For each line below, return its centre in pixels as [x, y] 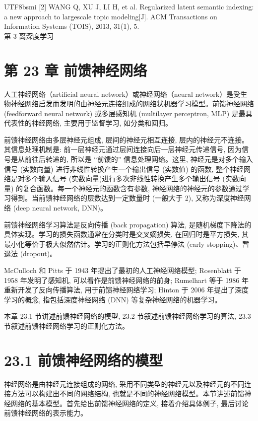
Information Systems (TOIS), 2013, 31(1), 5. [72, 26]
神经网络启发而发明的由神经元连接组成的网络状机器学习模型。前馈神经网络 [132, 104]
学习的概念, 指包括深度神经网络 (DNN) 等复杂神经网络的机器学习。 [113, 299]
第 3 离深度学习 [29, 35]
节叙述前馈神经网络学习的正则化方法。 [66, 325]
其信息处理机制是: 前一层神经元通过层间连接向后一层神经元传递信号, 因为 [123, 149]
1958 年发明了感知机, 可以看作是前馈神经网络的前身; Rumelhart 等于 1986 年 [126, 280]
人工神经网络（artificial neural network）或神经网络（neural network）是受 [122, 94]
